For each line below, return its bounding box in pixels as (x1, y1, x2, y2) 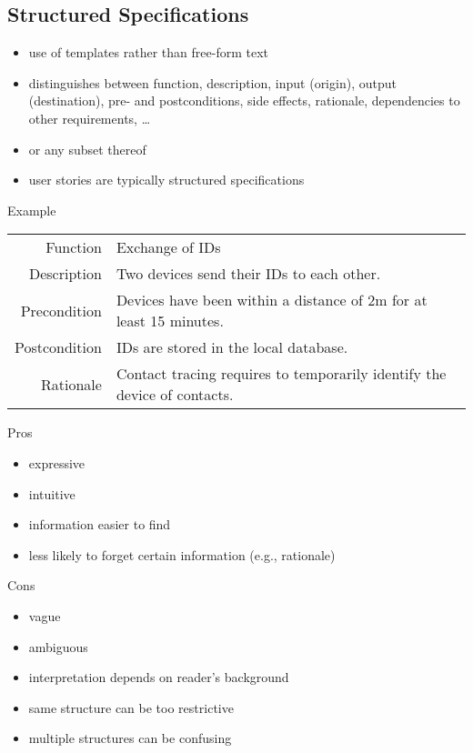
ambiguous (28, 637, 88, 656)
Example (7, 200, 56, 219)
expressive (28, 453, 86, 472)
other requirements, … (28, 108, 151, 127)
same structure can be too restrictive (28, 698, 234, 717)
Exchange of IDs (116, 236, 221, 258)
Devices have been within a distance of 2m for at (116, 289, 428, 311)
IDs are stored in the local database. (116, 336, 348, 358)
